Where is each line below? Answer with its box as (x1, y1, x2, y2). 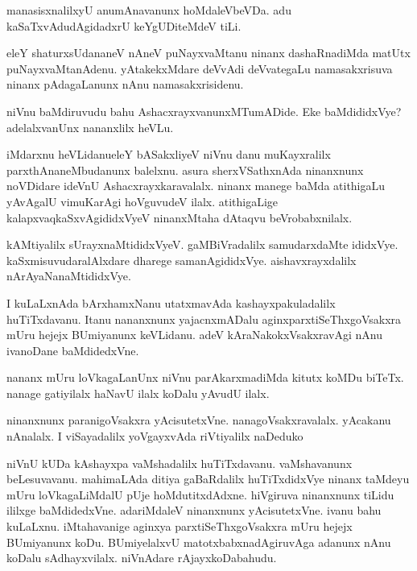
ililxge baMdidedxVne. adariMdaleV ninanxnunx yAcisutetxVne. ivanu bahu (6, 502, 382, 519)
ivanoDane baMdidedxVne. (6, 341, 139, 358)
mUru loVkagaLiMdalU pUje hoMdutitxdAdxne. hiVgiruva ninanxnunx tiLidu (6, 486, 394, 503)
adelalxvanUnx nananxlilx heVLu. (6, 118, 174, 135)
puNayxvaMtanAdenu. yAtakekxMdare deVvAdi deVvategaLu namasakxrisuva (6, 60, 393, 77)
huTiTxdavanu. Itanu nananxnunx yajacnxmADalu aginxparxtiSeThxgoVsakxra (6, 310, 402, 327)
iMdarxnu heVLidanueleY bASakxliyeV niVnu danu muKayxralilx (6, 146, 331, 163)
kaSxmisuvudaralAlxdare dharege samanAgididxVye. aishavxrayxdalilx (6, 251, 357, 268)
